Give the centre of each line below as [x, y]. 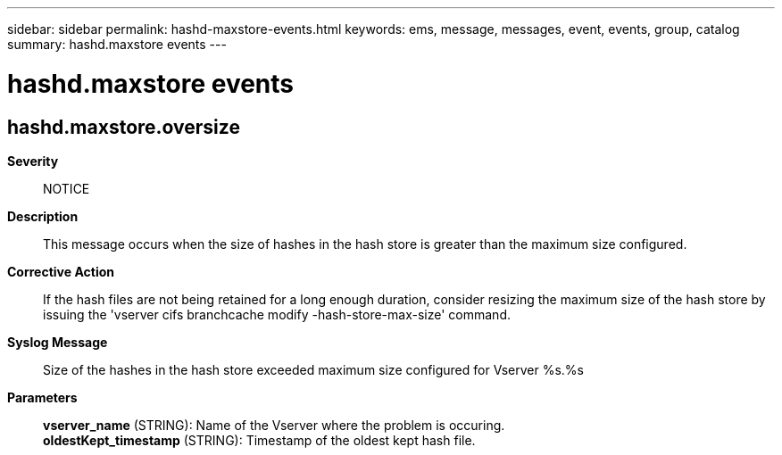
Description [43, 216]
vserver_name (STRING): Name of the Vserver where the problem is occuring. [274, 425]
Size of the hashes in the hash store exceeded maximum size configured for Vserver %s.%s [314, 369]
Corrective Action [61, 271]
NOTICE [67, 188]
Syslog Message [58, 342]
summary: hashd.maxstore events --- [117, 44]
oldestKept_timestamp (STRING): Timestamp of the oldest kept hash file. [259, 440]
